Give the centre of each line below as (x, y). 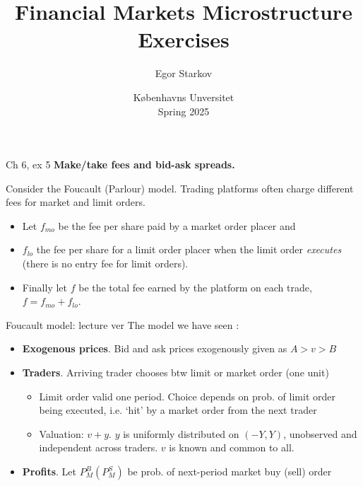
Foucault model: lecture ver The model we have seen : (123, 324)
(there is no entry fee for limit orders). (105, 264)
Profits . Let (49, 471)
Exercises (184, 39)
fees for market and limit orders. (76, 202)
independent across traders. (99, 447)
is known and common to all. (232, 447)
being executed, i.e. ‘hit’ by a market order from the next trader (178, 410)
